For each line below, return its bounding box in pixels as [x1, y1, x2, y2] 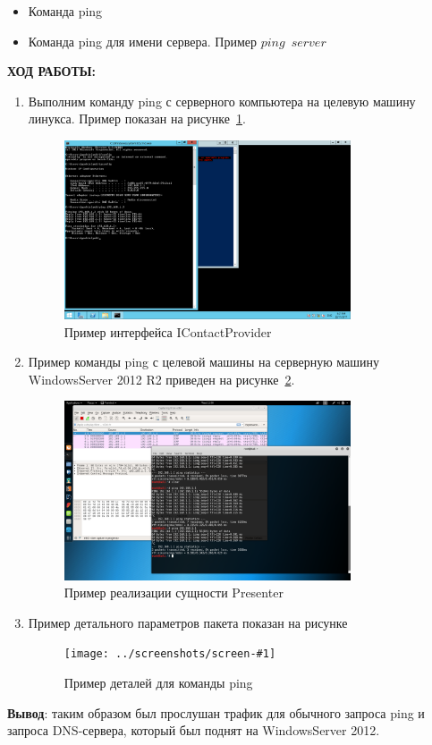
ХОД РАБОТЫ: [7, 62, 97, 80]
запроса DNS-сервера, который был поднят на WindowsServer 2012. [7, 721, 380, 740]
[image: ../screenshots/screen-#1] [64, 648, 276, 661]
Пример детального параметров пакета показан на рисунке [28, 613, 348, 631]
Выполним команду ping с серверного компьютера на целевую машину [28, 91, 416, 110]
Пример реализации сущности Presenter [64, 583, 284, 602]
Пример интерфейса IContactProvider [64, 322, 272, 341]
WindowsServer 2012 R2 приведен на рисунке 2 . [28, 369, 295, 388]
